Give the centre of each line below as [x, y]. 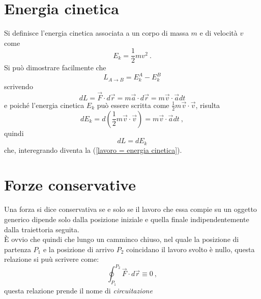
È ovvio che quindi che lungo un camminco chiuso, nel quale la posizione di [122, 239]
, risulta [208, 105]
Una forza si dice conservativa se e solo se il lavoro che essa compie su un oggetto [130, 209]
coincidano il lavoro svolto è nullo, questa [190, 249]
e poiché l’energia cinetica [44, 105]
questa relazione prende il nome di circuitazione [78, 290]
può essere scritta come [133, 105]
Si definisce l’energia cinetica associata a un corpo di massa [96, 33]
